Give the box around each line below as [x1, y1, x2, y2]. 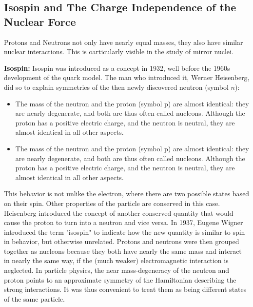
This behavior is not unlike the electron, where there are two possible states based [4, 188, 250, 199]
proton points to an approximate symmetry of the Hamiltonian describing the [4, 274, 236, 285]
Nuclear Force [4, 14, 76, 29]
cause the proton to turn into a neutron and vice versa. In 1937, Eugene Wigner [4, 217, 243, 227]
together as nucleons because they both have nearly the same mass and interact [4, 246, 242, 256]
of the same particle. [4, 293, 65, 304]
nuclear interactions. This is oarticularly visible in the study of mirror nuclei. [4, 46, 234, 57]
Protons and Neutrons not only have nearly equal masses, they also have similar [4, 37, 243, 47]
